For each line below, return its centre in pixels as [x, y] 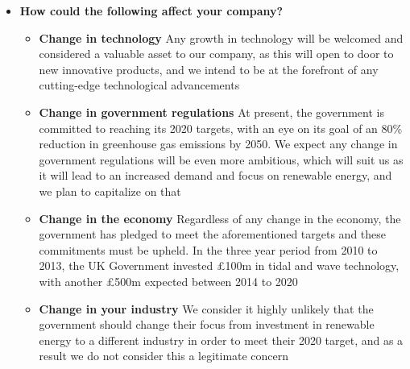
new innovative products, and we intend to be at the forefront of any [209, 69]
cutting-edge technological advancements [139, 85]
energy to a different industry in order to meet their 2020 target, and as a [221, 340]
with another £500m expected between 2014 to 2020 [168, 281]
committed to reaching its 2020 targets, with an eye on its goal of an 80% [221, 128]
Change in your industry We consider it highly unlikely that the [206, 308]
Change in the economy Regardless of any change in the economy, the [220, 218]
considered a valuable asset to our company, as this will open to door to [216, 54]
